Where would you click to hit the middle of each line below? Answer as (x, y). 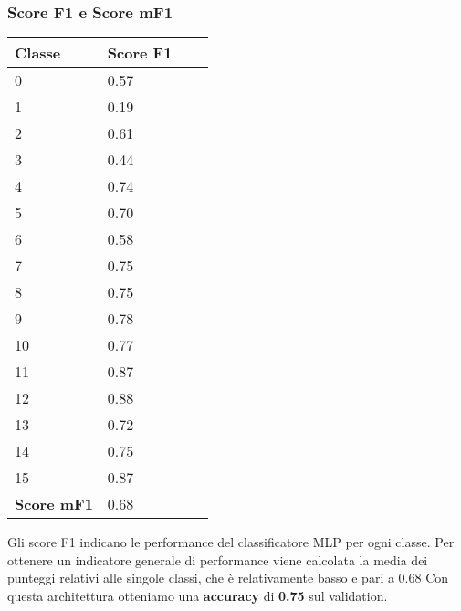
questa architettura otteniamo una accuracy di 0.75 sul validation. (198, 595)
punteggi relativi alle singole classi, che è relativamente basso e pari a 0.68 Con (228, 578)
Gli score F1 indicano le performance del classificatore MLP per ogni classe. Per (231, 542)
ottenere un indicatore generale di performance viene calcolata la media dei (218, 559)
